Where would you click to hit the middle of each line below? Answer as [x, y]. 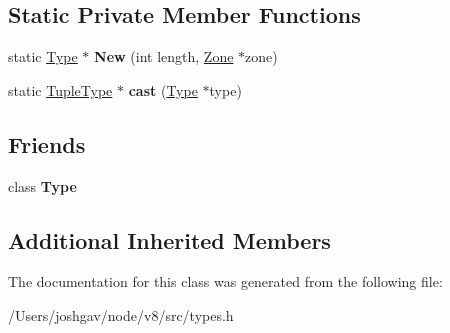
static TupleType [60, 89]
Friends [47, 143]
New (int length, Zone [164, 56]
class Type [42, 185]
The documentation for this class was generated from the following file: [225, 281]
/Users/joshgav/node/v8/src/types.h [121, 314]
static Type [43, 56]
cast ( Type [163, 89]
